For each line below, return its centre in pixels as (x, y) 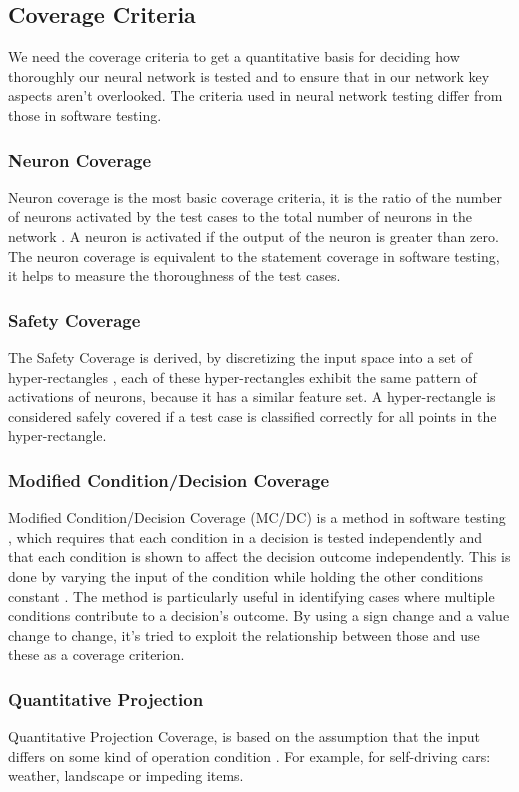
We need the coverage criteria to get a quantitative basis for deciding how (234, 56)
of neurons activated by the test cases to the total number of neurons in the (240, 216)
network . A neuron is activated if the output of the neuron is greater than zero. (253, 235)
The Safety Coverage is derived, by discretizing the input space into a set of (240, 356)
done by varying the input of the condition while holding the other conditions (246, 575)
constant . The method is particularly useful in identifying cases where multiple (251, 595)
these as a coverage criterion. (96, 654)
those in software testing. (85, 114)
